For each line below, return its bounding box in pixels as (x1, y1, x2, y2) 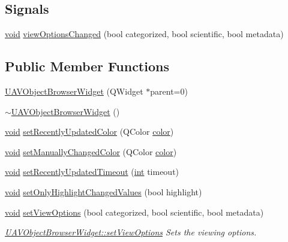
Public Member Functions (5, 57, 169, 75)
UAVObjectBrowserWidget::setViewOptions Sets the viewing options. (5, 226, 257, 238)
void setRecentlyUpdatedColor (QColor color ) (5, 125, 174, 138)
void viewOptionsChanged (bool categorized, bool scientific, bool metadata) (5, 28, 284, 40)
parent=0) (150, 85, 188, 97)
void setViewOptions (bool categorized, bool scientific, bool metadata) (5, 205, 264, 218)
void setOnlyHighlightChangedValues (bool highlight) (5, 185, 202, 198)
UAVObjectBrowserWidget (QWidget (5, 85, 143, 97)
